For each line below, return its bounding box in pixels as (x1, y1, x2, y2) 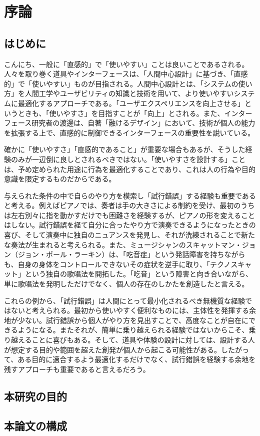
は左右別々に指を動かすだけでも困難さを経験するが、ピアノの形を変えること (4, 209, 255, 220)
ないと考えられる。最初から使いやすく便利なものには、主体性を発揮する (10, 305, 249, 315)
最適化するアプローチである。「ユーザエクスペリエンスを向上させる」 (17, 97, 244, 108)
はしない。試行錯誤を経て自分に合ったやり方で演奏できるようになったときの (4, 219, 256, 230)
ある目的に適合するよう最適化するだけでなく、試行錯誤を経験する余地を (17, 354, 256, 364)
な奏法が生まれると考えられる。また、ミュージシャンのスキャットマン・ (4, 239, 242, 249)
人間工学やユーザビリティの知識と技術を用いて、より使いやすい (24, 88, 234, 98)
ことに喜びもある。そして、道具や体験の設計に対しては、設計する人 (31, 334, 255, 345)
